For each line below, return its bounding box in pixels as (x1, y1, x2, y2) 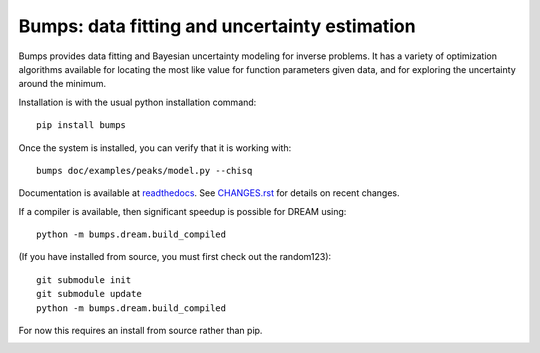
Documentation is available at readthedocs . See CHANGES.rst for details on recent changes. (18, 187, 400, 199)
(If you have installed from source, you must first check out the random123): (18, 251, 332, 263)
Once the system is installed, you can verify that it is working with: (18, 141, 292, 154)
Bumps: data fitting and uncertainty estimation (18, 15, 416, 37)
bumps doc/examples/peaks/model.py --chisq (36, 165, 253, 176)
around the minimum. (18, 78, 107, 90)
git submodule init (36, 274, 132, 285)
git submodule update (36, 288, 142, 300)
